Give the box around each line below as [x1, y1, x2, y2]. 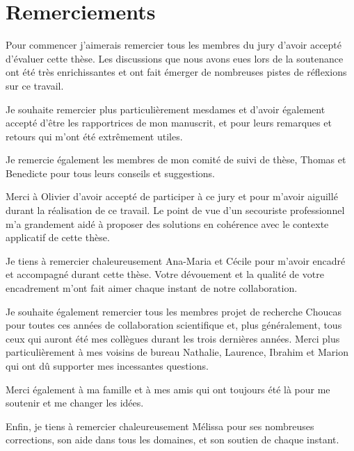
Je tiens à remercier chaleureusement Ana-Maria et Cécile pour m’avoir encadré [6, 253, 346, 268]
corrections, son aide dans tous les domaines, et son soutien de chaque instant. [6, 432, 339, 447]
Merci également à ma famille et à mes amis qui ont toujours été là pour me [6, 382, 330, 396]
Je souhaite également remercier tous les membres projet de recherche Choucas [6, 304, 341, 318]
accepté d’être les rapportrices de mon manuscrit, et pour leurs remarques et [6, 115, 332, 130]
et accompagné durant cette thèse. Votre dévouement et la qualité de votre [6, 267, 324, 281]
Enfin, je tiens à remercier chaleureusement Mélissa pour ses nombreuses [6, 418, 314, 433]
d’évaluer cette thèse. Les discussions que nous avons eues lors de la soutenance [6, 51, 344, 65]
